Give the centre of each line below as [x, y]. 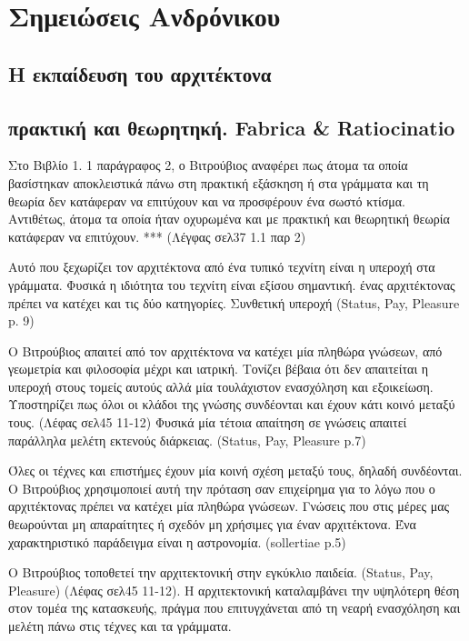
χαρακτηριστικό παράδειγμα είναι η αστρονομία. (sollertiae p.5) [177, 541]
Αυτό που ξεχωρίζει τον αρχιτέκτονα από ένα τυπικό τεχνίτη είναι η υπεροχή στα [222, 267]
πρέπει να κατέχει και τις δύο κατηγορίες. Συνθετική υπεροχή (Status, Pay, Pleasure [234, 302]
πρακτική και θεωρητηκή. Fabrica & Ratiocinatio [232, 127]
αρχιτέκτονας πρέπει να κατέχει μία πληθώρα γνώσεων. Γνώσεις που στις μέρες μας [229, 506]
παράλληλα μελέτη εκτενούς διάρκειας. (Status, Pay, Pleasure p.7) [187, 440]
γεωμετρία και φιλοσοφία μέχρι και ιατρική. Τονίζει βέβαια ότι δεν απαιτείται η [219, 369]
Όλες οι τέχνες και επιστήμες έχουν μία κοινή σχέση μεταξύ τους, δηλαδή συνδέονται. [235, 471]
